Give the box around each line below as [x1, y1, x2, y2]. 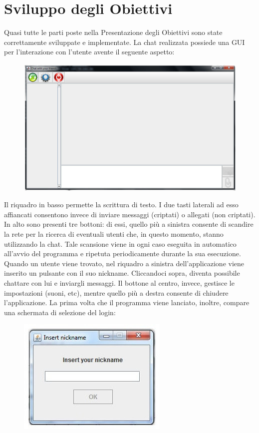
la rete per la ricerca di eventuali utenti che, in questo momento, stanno [4, 228, 224, 239]
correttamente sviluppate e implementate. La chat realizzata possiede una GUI [4, 36, 245, 47]
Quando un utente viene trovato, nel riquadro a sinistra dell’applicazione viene [4, 258, 245, 268]
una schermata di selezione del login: [4, 307, 116, 317]
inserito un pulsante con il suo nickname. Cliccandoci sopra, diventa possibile [4, 268, 240, 278]
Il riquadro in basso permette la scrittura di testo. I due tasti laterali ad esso [4, 199, 239, 210]
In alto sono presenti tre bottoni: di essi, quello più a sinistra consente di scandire [4, 219, 254, 229]
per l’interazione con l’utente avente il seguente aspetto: [4, 46, 175, 57]
